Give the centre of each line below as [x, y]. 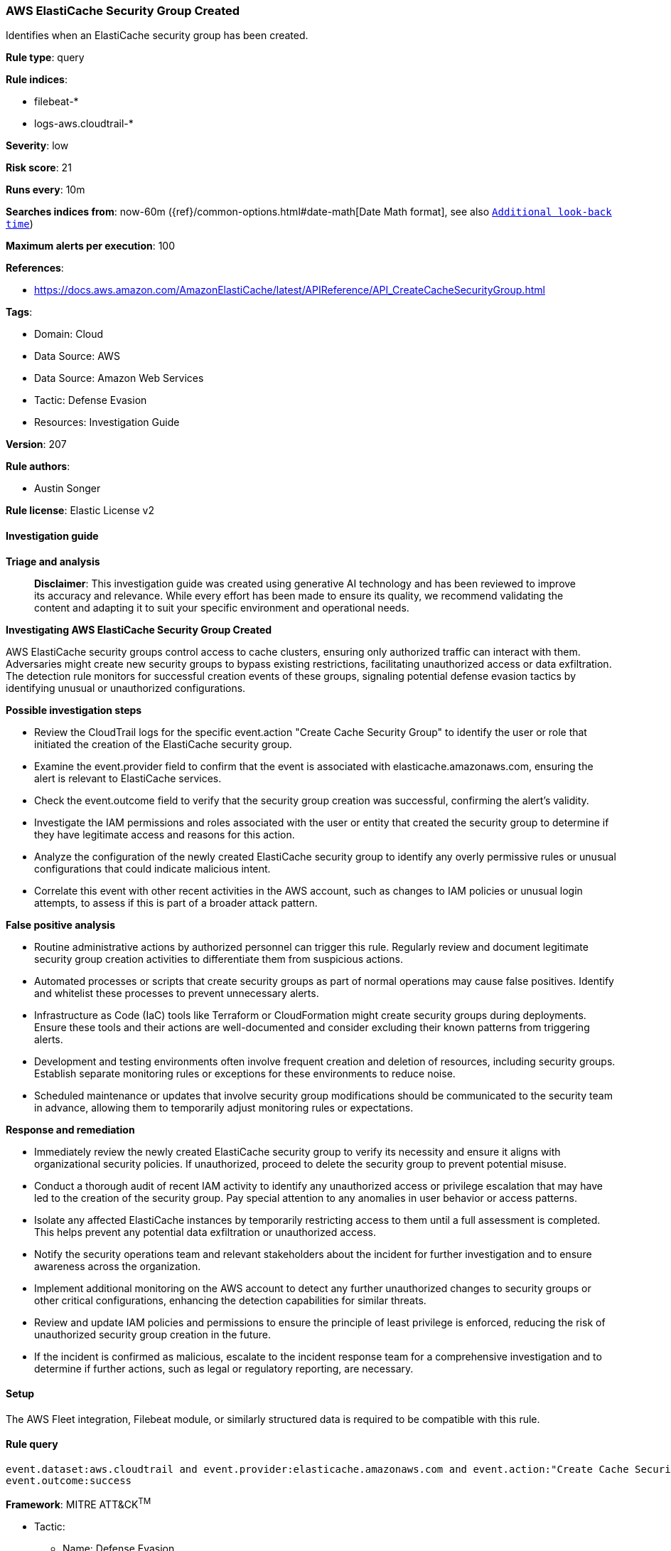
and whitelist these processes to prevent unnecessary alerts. [177, 993]
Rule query [32, 1444]
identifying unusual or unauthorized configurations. [126, 688]
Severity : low [37, 146]
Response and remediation [70, 1129]
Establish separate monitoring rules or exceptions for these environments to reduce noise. [245, 1073]
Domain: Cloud [69, 334]
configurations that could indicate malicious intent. [152, 868]
